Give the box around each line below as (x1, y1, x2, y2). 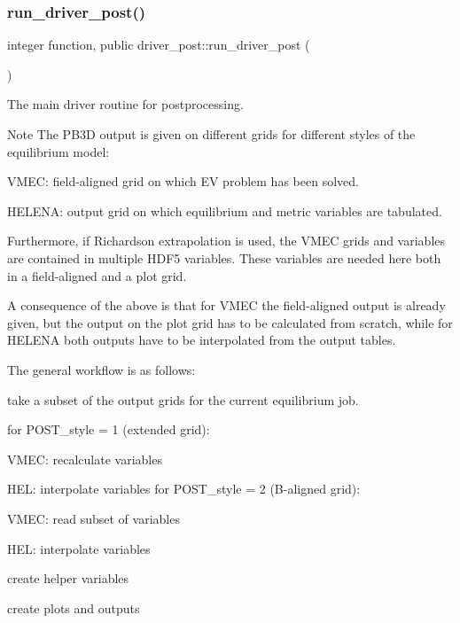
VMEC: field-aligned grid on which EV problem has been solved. (7, 172, 359, 191)
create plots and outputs (7, 598, 140, 617)
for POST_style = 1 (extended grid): (7, 420, 210, 439)
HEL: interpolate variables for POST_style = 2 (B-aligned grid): (7, 479, 361, 498)
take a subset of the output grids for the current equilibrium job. (7, 390, 359, 409)
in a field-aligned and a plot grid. (7, 266, 187, 284)
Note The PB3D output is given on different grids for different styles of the (7, 125, 416, 143)
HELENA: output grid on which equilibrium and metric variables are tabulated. (7, 201, 442, 220)
